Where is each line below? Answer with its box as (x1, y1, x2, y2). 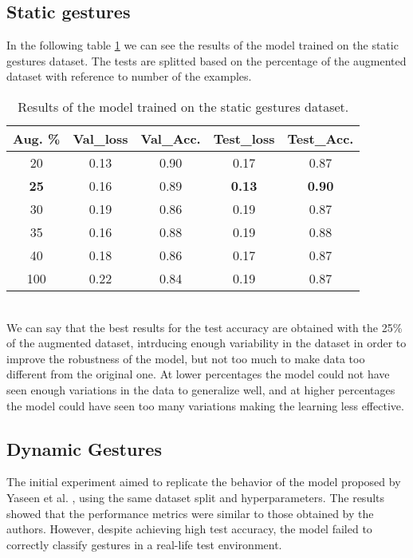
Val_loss (73, 129, 128, 148)
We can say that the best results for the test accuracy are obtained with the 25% (6, 319, 403, 335)
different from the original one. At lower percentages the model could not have (6, 366, 390, 382)
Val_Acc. (140, 129, 201, 148)
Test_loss (213, 129, 275, 148)
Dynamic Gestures (6, 436, 162, 461)
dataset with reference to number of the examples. (6, 68, 252, 85)
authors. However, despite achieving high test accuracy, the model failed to (6, 520, 372, 537)
